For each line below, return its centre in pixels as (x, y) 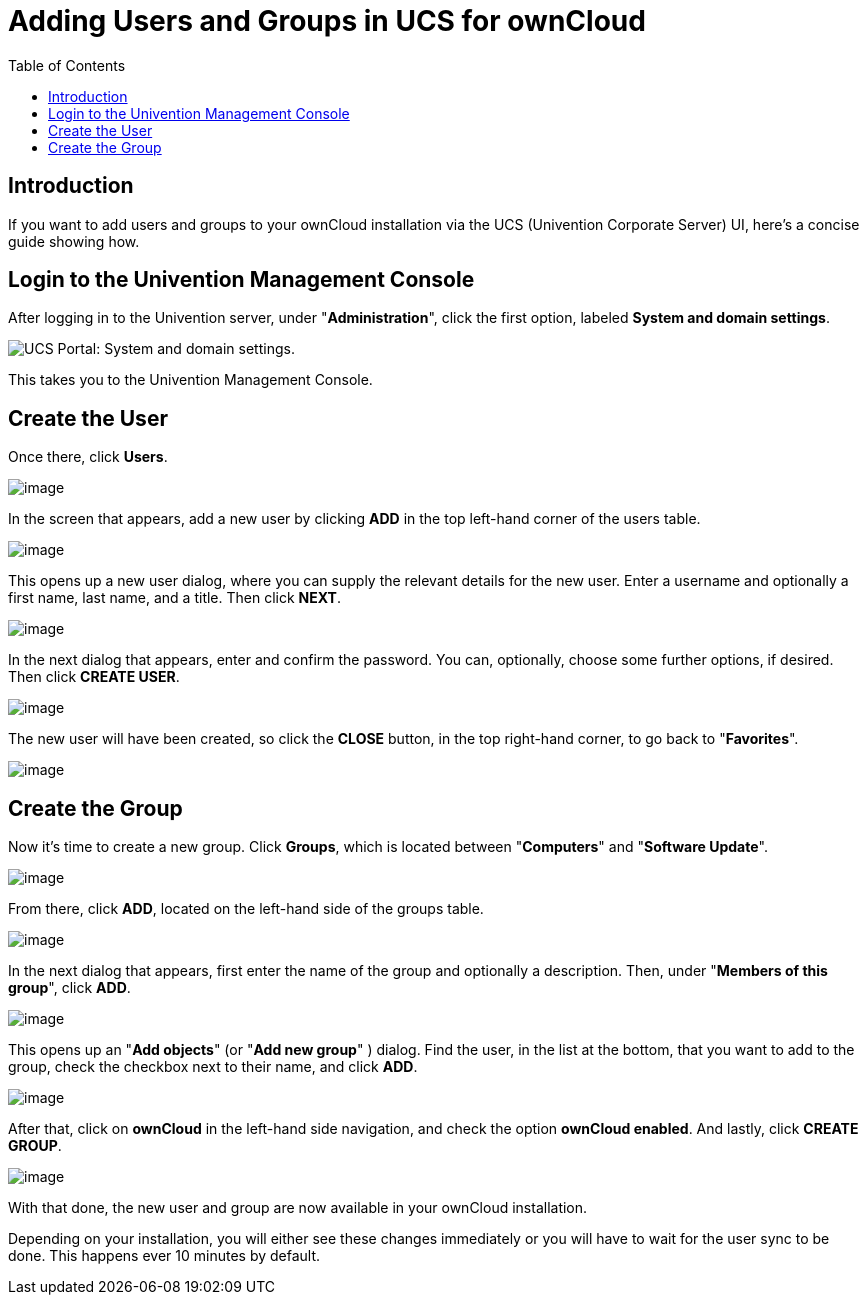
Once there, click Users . (88, 457)
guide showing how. (74, 241)
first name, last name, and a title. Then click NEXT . (174, 598)
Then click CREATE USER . (94, 677)
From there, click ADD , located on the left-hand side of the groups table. (246, 909)
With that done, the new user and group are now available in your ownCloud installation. (298, 1208)
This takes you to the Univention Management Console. (190, 380)
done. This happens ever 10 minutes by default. (164, 1256)
